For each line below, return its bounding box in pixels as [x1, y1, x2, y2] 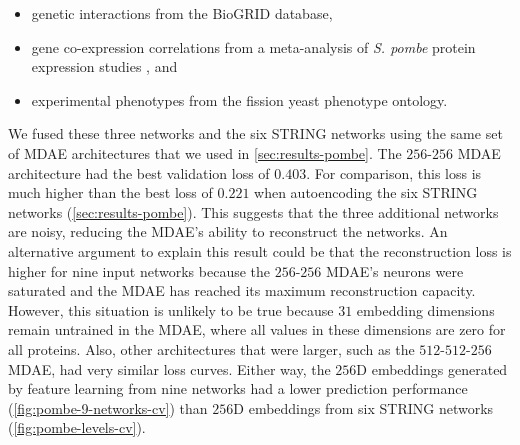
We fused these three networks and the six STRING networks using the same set [8, 123, 503, 144]
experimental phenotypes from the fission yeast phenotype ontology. [31, 89, 448, 110]
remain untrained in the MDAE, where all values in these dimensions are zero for [8, 319, 506, 340]
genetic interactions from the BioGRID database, [31, 3, 333, 23]
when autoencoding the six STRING [254, 182, 478, 203]
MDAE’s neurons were [326, 260, 464, 281]
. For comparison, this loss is [306, 162, 482, 183]
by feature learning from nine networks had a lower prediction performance [8, 378, 468, 399]
